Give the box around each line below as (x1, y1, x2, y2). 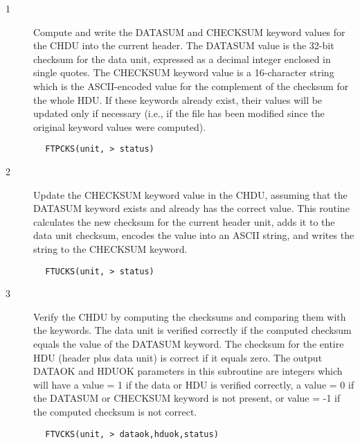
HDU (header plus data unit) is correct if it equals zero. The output (33, 350, 323, 364)
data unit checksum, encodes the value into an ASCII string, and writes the (33, 228, 354, 242)
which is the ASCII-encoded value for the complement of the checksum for (33, 78, 349, 93)
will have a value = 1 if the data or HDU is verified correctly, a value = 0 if (33, 377, 354, 391)
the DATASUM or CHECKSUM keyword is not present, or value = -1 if (33, 391, 341, 405)
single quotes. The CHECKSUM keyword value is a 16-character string (33, 65, 334, 80)
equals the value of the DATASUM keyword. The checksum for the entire (33, 337, 344, 350)
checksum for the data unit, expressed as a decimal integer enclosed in (33, 51, 331, 66)
